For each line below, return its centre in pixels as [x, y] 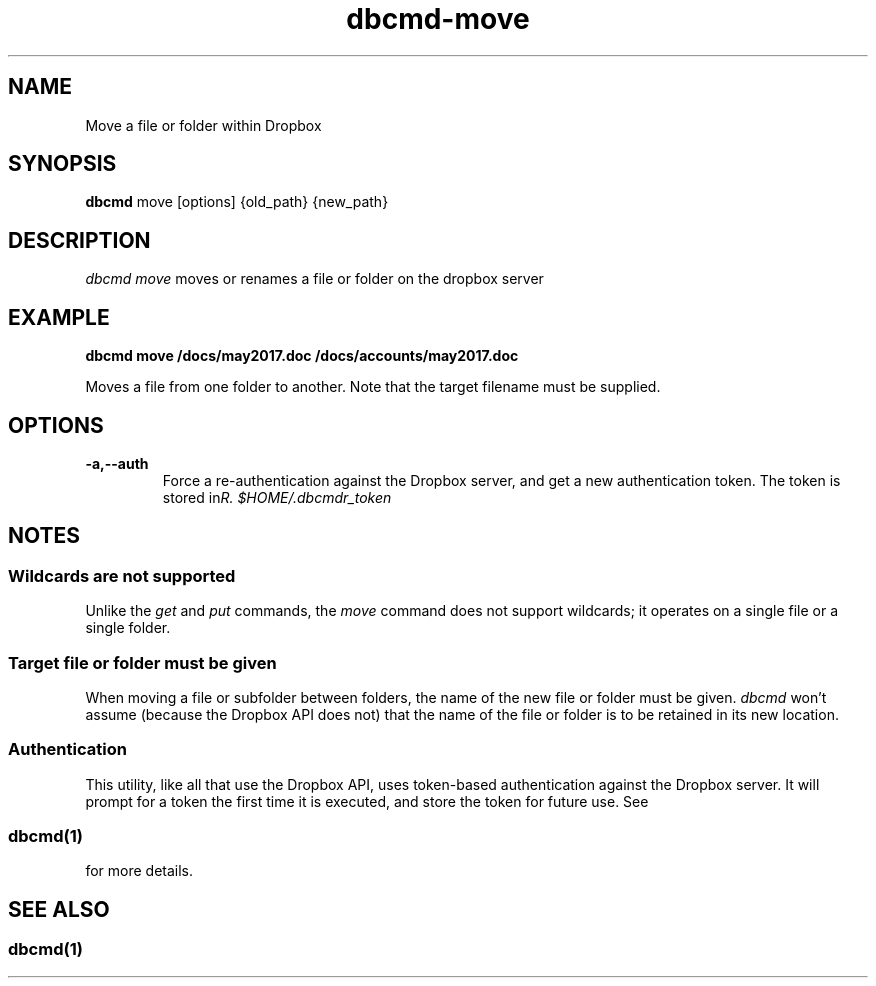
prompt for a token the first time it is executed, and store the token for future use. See [367, 801]
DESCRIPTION [79, 240]
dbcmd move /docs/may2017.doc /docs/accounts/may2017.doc [302, 356]
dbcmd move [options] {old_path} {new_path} [237, 202]
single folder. [128, 628]
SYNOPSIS [62, 164]
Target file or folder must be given [142, 662]
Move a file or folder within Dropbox [203, 125]
